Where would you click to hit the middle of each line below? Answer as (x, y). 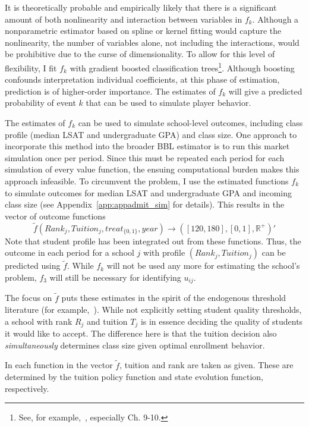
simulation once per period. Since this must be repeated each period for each (145, 157)
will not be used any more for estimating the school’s (203, 266)
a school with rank (39, 321)
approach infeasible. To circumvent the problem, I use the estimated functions (147, 180)
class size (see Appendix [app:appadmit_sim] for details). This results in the (145, 204)
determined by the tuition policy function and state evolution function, (134, 377)
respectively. (27, 388)
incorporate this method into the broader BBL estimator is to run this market (147, 146)
